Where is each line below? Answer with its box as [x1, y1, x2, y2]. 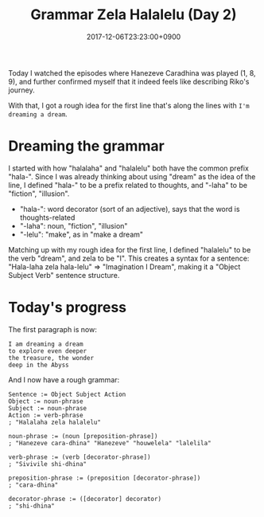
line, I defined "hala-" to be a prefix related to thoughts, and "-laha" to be [8, 180, 248, 190]
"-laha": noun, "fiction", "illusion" [19, 221, 128, 230]
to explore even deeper [8, 347, 87, 355]
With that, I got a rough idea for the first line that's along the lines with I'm [8, 100, 250, 110]
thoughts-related [19, 213, 76, 222]
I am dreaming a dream [8, 340, 83, 348]
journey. [8, 85, 35, 95]
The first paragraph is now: [8, 324, 97, 334]
